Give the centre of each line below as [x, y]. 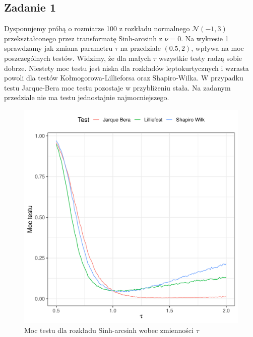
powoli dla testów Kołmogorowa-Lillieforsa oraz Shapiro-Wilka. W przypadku [124, 78]
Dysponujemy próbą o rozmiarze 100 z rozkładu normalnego [97, 28]
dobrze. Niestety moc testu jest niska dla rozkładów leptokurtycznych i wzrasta [126, 68]
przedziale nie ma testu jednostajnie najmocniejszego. [87, 97]
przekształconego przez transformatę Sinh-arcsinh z [83, 38]
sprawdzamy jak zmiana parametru [58, 48]
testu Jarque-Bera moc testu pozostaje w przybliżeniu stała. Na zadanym [117, 87]
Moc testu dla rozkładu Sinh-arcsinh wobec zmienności [109, 330]
